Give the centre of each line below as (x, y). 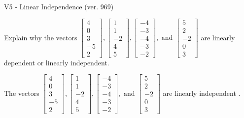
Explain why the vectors (41, 37)
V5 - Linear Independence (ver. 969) (59, 6)
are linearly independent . (202, 93)
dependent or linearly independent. (57, 62)
